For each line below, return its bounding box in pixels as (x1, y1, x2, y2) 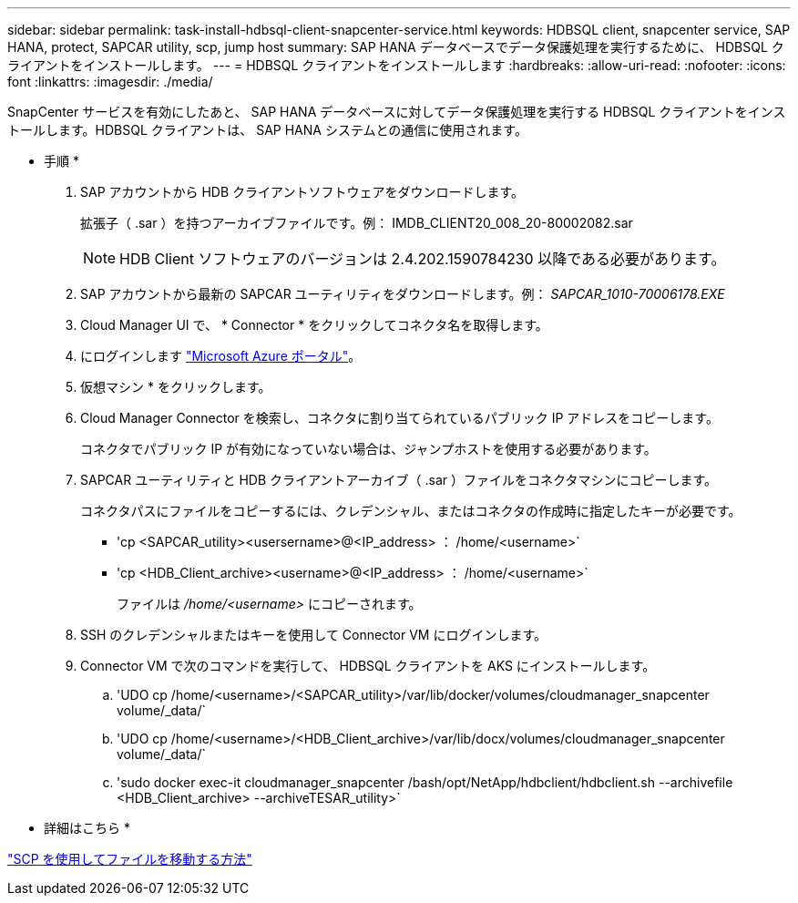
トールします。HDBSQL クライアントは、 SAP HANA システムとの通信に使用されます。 (7, 122, 527, 138)
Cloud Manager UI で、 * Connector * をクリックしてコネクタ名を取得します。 (80, 317, 548, 333)
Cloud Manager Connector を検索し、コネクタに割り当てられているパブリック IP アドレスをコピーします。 (80, 410, 719, 426)
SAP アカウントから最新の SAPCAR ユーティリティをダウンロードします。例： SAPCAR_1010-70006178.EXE (80, 286, 725, 302)
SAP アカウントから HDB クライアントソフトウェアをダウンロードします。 (80, 184, 525, 200)
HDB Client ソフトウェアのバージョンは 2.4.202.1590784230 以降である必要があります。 (119, 250, 726, 268)
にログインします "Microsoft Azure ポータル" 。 (80, 348, 362, 364)
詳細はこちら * (44, 820, 130, 836)
